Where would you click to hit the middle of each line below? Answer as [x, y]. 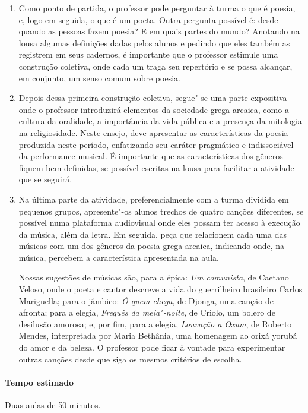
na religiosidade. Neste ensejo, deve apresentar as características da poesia [153, 132]
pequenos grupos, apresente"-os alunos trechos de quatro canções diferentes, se [161, 211]
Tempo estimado [39, 382]
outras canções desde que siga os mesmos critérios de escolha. [130, 359]
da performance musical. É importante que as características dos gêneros [151, 156]
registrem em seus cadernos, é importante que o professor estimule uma [148, 54]
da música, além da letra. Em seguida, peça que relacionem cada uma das [153, 234]
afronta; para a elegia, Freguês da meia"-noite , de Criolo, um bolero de [147, 312]
